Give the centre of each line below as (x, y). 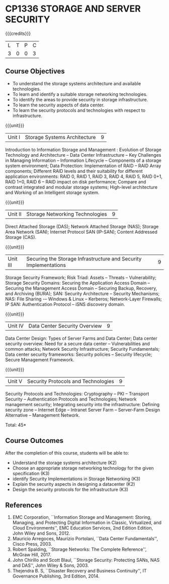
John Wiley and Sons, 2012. (41, 533)
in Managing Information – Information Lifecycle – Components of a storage (83, 160)
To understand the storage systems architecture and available (77, 83)
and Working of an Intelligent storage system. (52, 192)
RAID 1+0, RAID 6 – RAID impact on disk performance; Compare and (76, 181)
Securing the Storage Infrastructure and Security (84, 258)
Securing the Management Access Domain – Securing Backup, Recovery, (81, 288)
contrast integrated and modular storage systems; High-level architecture (81, 187)
